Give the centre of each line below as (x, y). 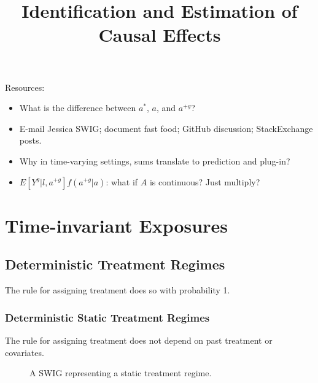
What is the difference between (78, 108)
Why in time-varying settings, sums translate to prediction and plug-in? (155, 161)
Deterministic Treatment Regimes (115, 264)
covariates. (25, 352)
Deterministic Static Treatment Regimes (107, 317)
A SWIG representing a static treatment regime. (121, 373)
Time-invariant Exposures (116, 225)
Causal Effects (160, 35)
